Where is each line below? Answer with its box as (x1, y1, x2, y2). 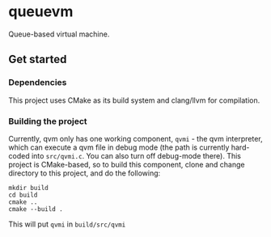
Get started (8, 53, 67, 66)
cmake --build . (8, 205, 63, 213)
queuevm (8, 2, 74, 21)
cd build (8, 191, 38, 199)
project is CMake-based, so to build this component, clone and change (8, 159, 245, 169)
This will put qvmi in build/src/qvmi (8, 219, 126, 229)
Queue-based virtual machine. (8, 29, 110, 39)
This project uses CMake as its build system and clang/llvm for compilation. (8, 95, 260, 105)
